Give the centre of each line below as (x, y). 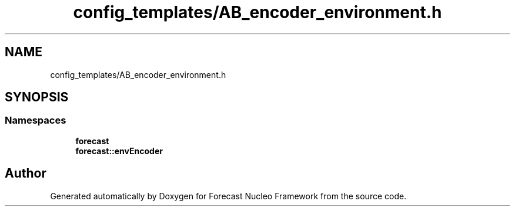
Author (26, 173)
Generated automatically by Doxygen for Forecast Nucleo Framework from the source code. (228, 196)
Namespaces (36, 120)
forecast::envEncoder (119, 151)
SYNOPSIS (37, 97)
